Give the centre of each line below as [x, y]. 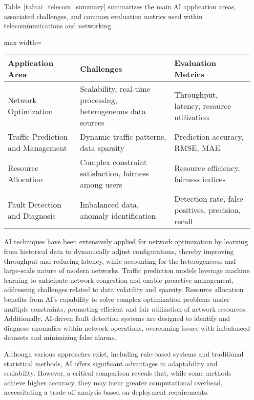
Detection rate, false [209, 199]
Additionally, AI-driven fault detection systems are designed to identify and [117, 318]
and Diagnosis [32, 215]
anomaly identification [118, 215]
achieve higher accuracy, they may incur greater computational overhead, [113, 382]
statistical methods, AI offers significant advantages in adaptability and [111, 363]
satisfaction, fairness [114, 173]
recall [183, 221]
